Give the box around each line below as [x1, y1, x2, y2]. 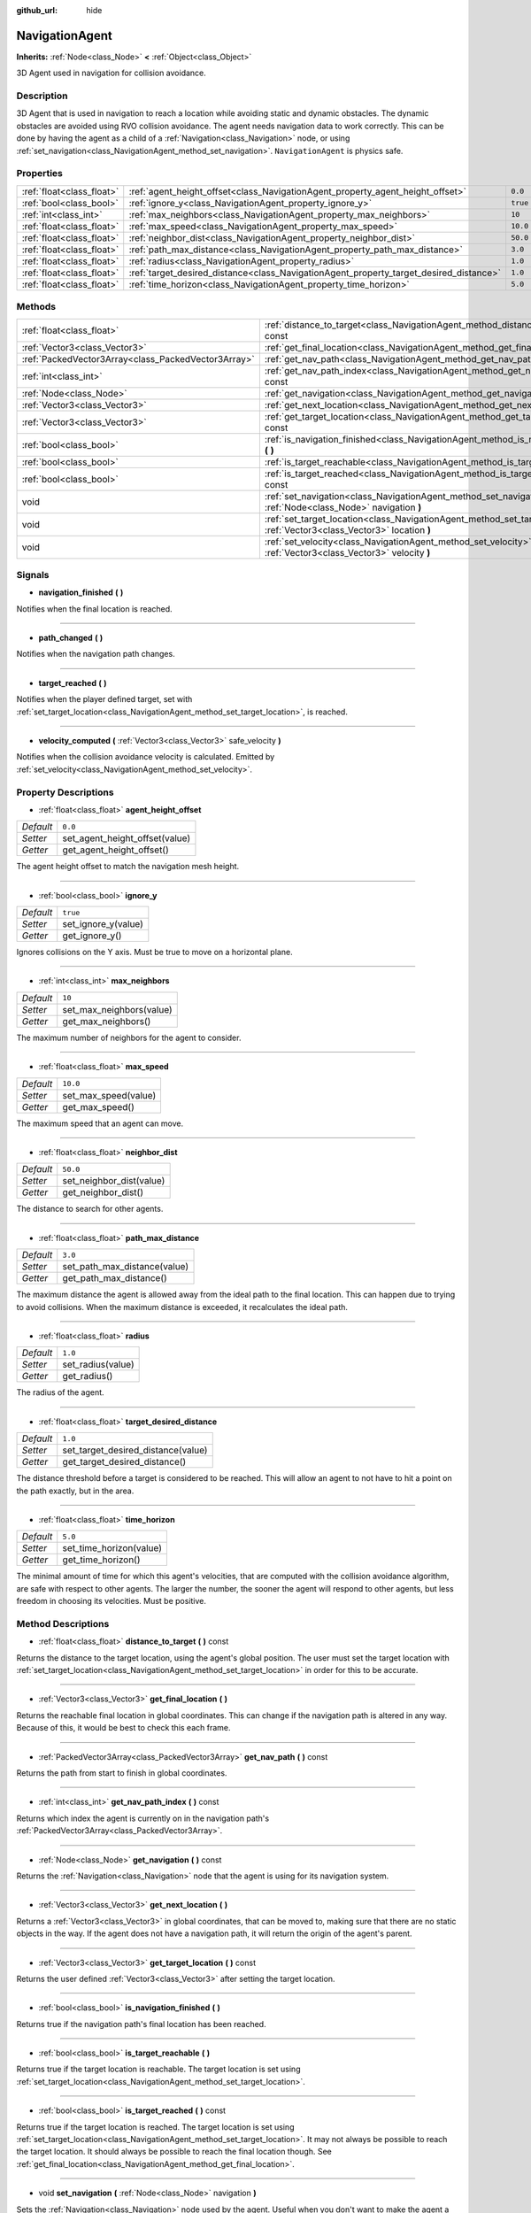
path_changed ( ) [38, 633, 104, 644]
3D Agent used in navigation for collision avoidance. [16, 67, 207, 79]
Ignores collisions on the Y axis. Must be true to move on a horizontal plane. [16, 947, 293, 958]
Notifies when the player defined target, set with [16, 694, 193, 705]
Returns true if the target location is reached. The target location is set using [16, 2121, 295, 2132]
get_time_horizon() [62, 1554, 141, 1566]
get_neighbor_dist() [62, 1186, 143, 1199]
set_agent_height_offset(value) [62, 832, 191, 844]
